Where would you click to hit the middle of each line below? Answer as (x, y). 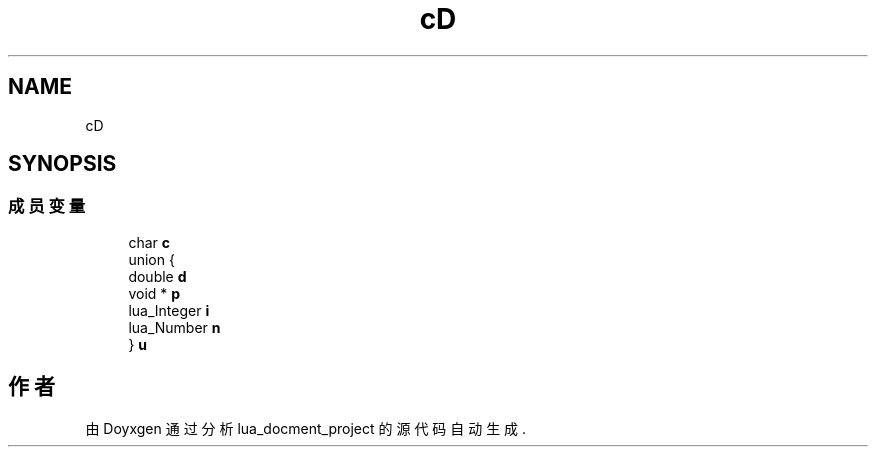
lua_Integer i (169, 310)
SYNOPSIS (62, 164)
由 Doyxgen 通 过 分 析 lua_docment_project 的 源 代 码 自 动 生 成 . (306, 428)
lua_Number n (174, 327)
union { (151, 259)
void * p (154, 293)
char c (149, 242)
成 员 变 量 (47, 206)
